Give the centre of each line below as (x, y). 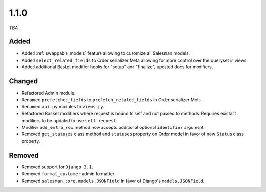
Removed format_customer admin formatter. (68, 174)
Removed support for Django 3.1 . (57, 167)
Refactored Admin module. (49, 93)
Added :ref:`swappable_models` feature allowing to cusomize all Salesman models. (106, 53)
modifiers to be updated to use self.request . (69, 120)
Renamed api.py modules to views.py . (63, 106)
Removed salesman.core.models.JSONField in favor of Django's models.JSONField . (113, 181)
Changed (23, 81)
